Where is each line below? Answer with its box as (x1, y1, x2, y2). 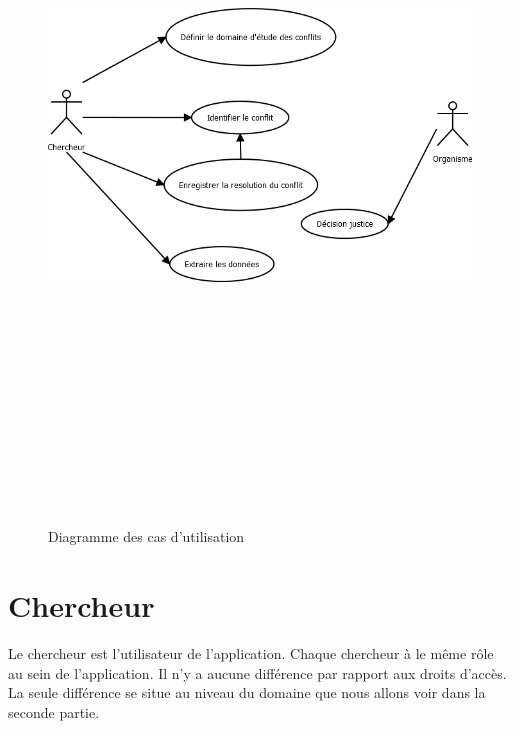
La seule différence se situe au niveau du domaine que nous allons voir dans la (8, 682, 486, 703)
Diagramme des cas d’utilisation (48, 526, 245, 547)
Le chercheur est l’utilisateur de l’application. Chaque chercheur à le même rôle (8, 643, 494, 664)
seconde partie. (8, 701, 100, 722)
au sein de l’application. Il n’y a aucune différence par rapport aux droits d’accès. (8, 662, 507, 683)
